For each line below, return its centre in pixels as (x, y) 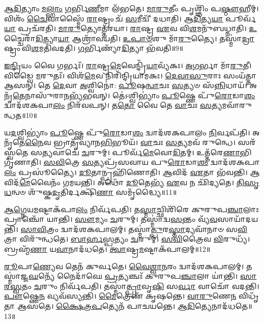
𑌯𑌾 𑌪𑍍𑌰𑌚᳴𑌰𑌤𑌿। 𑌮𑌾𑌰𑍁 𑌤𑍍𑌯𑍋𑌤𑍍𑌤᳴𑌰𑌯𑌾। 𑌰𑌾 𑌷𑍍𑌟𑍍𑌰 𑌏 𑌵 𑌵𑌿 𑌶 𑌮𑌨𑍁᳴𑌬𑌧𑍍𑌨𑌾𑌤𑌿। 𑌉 (130, 28)
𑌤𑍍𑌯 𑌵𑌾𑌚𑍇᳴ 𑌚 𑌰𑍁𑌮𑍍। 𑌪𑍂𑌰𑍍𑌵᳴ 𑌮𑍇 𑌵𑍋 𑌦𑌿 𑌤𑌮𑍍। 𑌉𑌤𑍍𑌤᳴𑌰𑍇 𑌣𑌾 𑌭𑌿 (147, 152)
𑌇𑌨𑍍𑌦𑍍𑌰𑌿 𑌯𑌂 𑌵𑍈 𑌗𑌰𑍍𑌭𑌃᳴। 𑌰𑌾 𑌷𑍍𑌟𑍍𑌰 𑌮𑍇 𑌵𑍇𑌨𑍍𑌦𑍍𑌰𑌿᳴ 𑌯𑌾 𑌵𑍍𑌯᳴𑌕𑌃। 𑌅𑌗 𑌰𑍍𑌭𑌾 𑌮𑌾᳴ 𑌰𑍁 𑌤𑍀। (128, 65)
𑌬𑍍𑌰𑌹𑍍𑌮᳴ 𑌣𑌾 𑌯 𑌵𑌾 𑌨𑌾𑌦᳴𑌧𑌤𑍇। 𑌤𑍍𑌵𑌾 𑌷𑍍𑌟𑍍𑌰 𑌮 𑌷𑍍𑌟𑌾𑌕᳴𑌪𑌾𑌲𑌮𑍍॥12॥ (107, 249)
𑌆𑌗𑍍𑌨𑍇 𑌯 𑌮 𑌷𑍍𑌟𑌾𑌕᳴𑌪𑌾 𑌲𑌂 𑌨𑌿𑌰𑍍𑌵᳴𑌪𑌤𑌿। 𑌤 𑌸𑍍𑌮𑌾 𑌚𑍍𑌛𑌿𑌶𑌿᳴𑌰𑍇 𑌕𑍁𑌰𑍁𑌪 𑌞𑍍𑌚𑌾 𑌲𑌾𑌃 (131, 209)
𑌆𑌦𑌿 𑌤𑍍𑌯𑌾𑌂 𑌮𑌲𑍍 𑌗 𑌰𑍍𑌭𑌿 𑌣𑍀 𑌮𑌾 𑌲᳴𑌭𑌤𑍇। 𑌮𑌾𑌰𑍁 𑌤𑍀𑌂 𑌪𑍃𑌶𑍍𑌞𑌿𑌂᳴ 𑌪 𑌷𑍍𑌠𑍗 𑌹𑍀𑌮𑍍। (131, 8)
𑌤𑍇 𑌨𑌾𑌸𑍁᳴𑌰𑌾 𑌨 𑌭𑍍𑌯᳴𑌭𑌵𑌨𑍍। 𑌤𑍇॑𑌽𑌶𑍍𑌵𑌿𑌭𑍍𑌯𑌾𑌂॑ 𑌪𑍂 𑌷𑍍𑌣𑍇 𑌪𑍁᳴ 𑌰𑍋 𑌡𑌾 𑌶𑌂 (134, 95)
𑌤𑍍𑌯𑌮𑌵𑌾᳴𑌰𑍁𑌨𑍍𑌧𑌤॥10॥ (232, 105)
